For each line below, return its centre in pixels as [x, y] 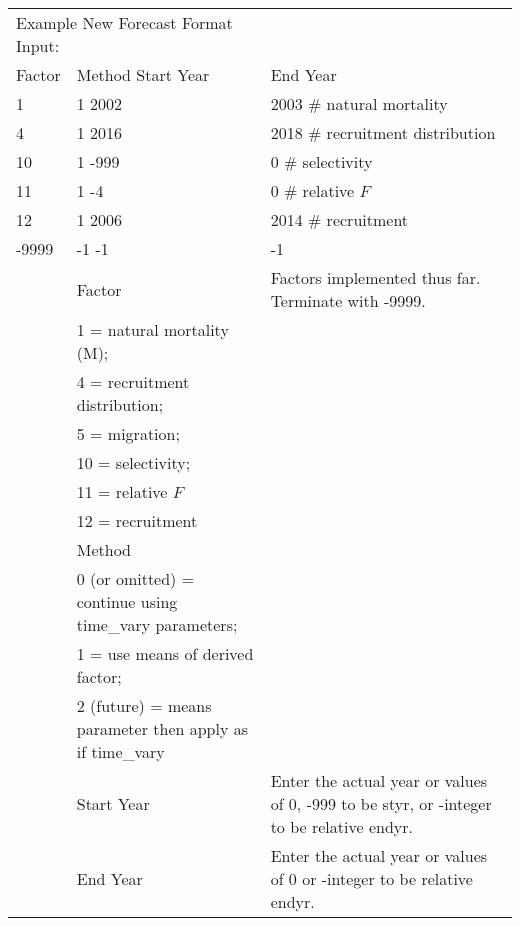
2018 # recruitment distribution [383, 132]
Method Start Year [143, 74]
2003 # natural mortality [359, 103]
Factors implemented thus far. [375, 277]
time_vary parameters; [157, 624]
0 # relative [312, 190]
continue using [127, 601]
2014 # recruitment [339, 219]
